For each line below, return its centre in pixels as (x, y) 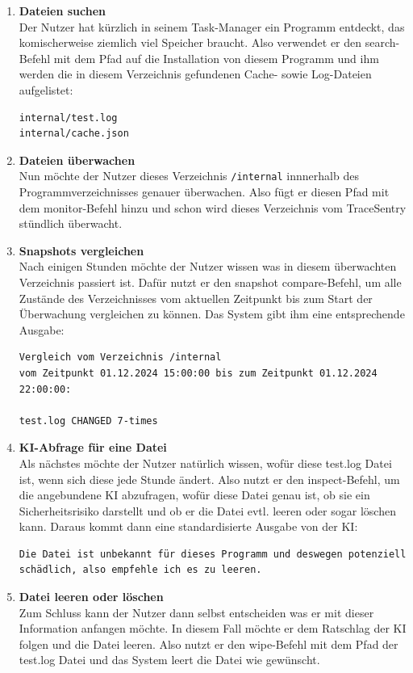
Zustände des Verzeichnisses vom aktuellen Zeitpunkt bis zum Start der (196, 298)
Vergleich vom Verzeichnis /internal (120, 358)
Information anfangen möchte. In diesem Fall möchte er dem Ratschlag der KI (213, 628)
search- (382, 42)
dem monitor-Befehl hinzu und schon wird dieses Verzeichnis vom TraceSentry (213, 207)
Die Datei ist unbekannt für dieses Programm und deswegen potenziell (213, 554)
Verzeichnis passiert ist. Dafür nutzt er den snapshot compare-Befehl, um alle (210, 282)
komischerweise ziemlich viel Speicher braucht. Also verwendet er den (190, 42)
